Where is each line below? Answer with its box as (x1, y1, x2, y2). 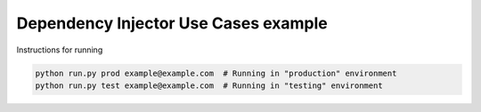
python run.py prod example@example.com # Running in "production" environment (35, 68, 397, 78)
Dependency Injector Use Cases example (16, 13, 329, 33)
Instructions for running (16, 44, 103, 55)
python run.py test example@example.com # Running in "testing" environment (35, 80, 383, 91)
